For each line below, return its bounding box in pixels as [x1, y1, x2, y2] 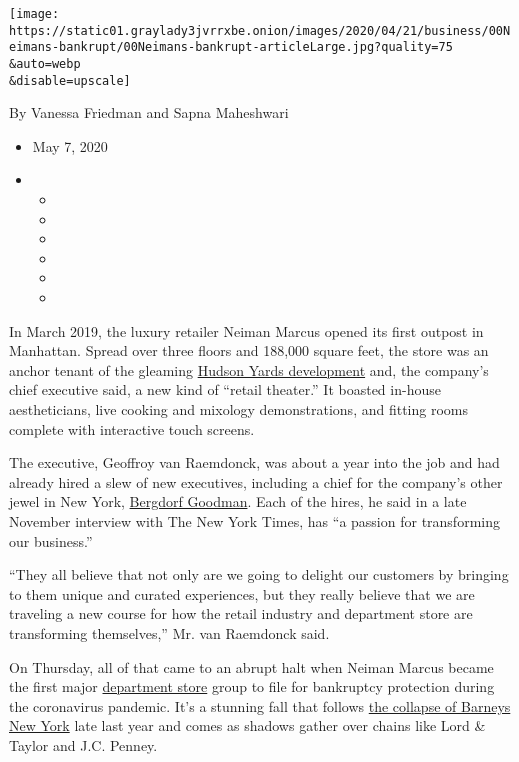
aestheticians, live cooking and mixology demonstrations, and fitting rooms [9, 399, 468, 419]
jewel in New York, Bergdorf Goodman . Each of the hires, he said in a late [9, 491, 467, 512]
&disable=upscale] [9, 73, 131, 88]
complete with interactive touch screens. [9, 418, 255, 439]
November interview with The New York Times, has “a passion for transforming [9, 510, 500, 531]
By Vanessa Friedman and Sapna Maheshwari [9, 102, 289, 123]
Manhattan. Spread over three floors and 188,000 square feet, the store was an [9, 340, 489, 361]
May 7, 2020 [32, 135, 108, 156]
